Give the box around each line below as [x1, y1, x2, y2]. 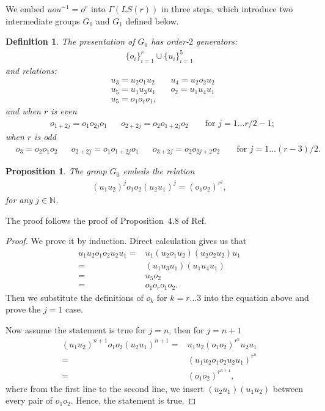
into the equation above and [203, 291, 309, 303]
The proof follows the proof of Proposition [5, 213, 164, 226]
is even [51, 105, 77, 117]
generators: [196, 35, 238, 48]
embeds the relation [123, 165, 195, 177]
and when [5, 105, 41, 117]
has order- [151, 35, 189, 48]
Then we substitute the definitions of [5, 291, 144, 303]
